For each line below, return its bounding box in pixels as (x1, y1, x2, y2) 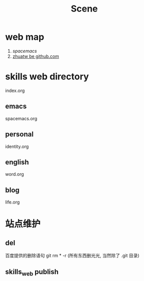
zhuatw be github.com (12, 53, 59, 59)
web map (5, 31, 44, 43)
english (5, 158, 29, 166)
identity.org (5, 143, 29, 149)
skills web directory (5, 71, 89, 82)
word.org (5, 171, 24, 177)
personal (5, 130, 34, 139)
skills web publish (5, 267, 59, 277)
